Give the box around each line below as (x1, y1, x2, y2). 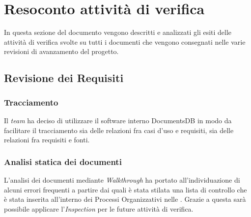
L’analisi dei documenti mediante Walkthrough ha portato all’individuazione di (4, 174, 240, 185)
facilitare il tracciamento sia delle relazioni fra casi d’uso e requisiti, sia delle (4, 125, 234, 135)
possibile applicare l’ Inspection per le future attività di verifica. (4, 203, 194, 214)
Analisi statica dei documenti (4, 155, 122, 167)
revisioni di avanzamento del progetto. (4, 46, 119, 56)
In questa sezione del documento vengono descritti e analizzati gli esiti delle (4, 27, 232, 37)
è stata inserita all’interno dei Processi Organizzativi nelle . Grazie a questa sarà (4, 194, 246, 204)
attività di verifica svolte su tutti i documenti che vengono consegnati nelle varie (4, 36, 246, 47)
